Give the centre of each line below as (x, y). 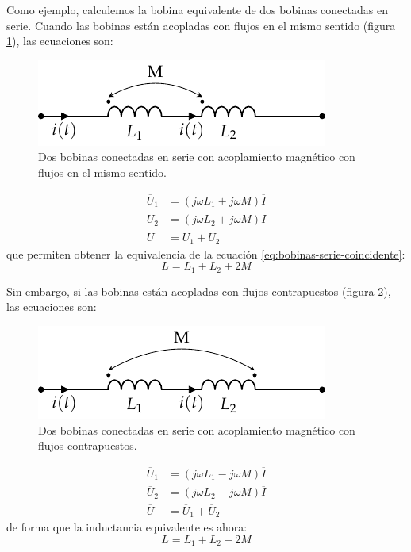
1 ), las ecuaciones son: (60, 41)
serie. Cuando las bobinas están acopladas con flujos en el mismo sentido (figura (201, 25)
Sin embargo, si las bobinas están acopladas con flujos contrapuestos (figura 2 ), (199, 291)
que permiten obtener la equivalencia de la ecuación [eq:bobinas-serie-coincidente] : (206, 253)
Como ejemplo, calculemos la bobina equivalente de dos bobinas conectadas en (197, 10)
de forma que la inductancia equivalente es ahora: (127, 526)
